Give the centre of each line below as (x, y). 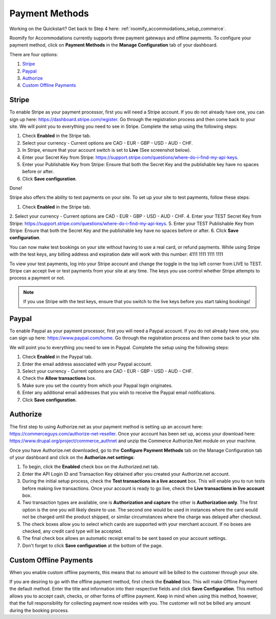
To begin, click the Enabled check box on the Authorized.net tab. (91, 467)
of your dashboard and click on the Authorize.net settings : (72, 457)
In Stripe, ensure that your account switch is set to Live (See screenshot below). (107, 150)
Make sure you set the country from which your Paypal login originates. (98, 385)
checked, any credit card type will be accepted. (72, 531)
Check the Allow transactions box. (59, 378)
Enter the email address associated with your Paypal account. (87, 364)
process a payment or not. (37, 278)
